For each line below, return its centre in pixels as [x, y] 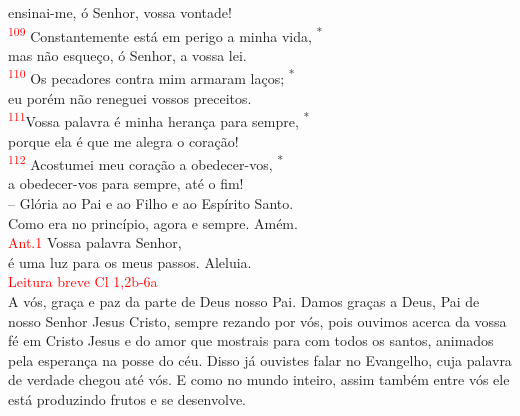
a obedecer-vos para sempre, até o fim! [126, 183]
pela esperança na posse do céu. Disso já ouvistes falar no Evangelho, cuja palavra [260, 359]
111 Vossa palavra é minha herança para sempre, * [159, 119]
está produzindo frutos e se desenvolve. [127, 398]
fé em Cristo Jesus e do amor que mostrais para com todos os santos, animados [251, 340]
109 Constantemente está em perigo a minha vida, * [165, 34]
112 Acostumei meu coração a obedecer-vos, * [146, 162]
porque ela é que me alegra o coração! [123, 140]
